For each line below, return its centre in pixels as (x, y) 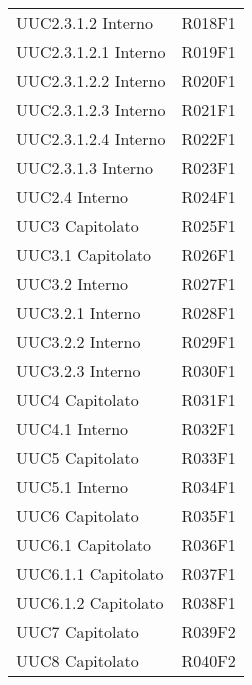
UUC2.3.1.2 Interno (84, 22)
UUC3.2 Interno (72, 283)
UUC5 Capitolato (77, 457)
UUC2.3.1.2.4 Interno (91, 138)
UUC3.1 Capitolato (84, 254)
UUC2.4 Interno (72, 196)
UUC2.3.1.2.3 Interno (91, 109)
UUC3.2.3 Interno (78, 370)
